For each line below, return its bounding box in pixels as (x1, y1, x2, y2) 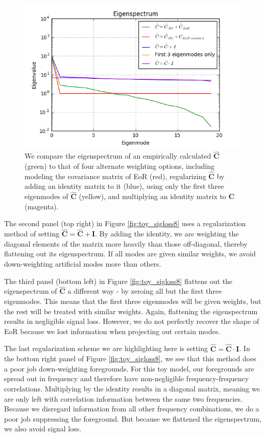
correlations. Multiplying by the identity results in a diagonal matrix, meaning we (4, 383, 260, 394)
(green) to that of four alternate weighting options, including (25, 161, 215, 171)
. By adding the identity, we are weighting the (95, 228, 239, 239)
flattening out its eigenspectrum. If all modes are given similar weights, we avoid (4, 248, 256, 259)
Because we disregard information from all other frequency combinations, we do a (4, 403, 259, 414)
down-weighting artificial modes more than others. (4, 258, 161, 269)
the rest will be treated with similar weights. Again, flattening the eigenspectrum (4, 305, 258, 316)
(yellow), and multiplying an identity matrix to (79, 191, 226, 202)
